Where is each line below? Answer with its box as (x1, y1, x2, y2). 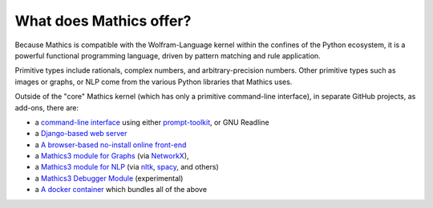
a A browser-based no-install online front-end (34, 140, 187, 150)
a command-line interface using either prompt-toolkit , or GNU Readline (34, 117, 269, 127)
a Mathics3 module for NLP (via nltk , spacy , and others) (34, 162, 220, 172)
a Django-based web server (34, 129, 127, 138)
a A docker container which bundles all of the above (34, 185, 208, 194)
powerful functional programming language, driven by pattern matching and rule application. (14, 50, 321, 60)
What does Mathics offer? (14, 12, 192, 30)
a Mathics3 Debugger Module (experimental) (34, 173, 184, 183)
